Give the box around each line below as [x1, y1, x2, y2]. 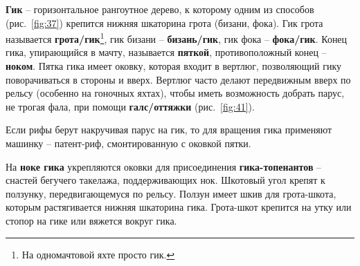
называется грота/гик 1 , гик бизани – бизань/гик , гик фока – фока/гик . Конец [6, 30, 348, 46]
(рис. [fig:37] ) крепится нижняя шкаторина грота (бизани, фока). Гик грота [6, 15, 323, 30]
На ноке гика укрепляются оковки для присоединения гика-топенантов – [6, 159, 322, 173]
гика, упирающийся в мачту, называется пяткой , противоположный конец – [6, 45, 327, 59]
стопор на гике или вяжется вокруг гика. [6, 213, 177, 227]
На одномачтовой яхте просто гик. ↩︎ [21, 247, 175, 261]
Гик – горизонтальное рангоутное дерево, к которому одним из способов [6, 2, 314, 16]
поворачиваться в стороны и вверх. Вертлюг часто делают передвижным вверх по [6, 72, 351, 86]
